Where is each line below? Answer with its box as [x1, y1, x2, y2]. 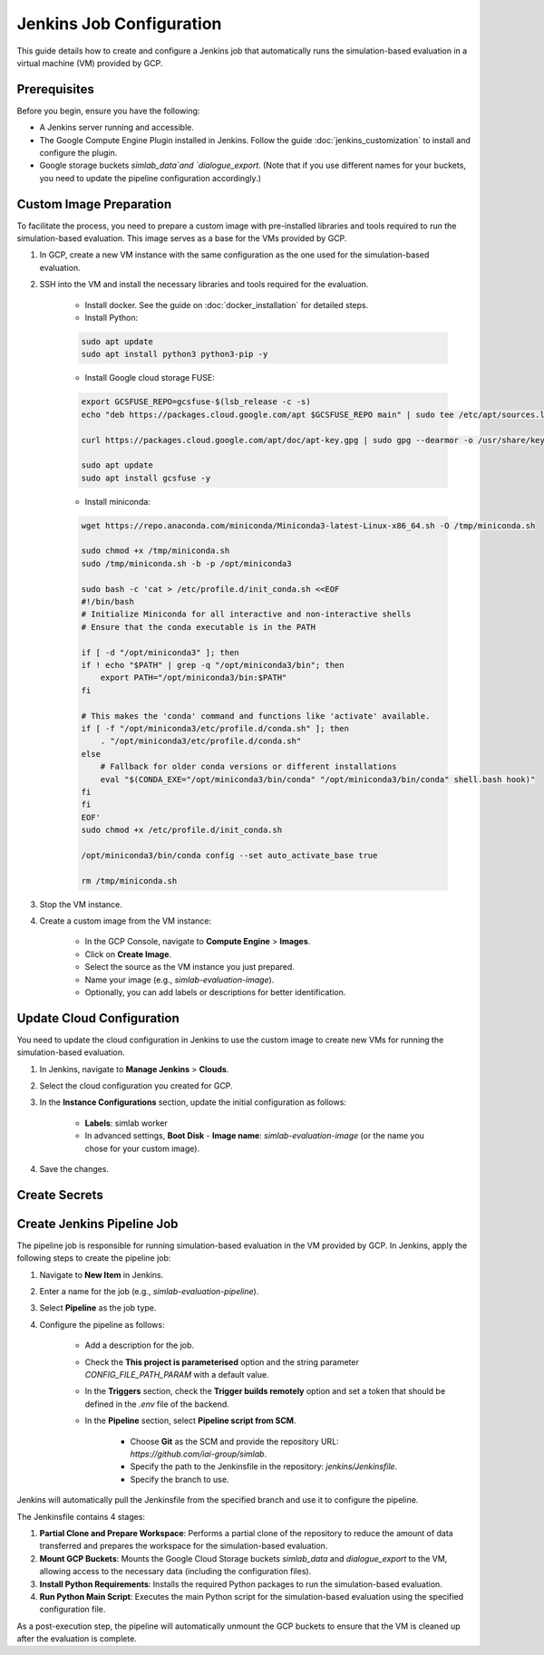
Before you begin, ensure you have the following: [16, 105, 200, 116]
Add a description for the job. [84, 1340, 195, 1350]
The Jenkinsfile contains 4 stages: [16, 1511, 145, 1522]
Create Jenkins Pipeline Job [16, 1215, 179, 1232]
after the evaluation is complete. [16, 1633, 138, 1644]
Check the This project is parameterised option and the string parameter [84, 1356, 360, 1368]
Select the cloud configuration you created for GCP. [39, 1080, 233, 1091]
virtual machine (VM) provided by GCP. [16, 57, 163, 68]
